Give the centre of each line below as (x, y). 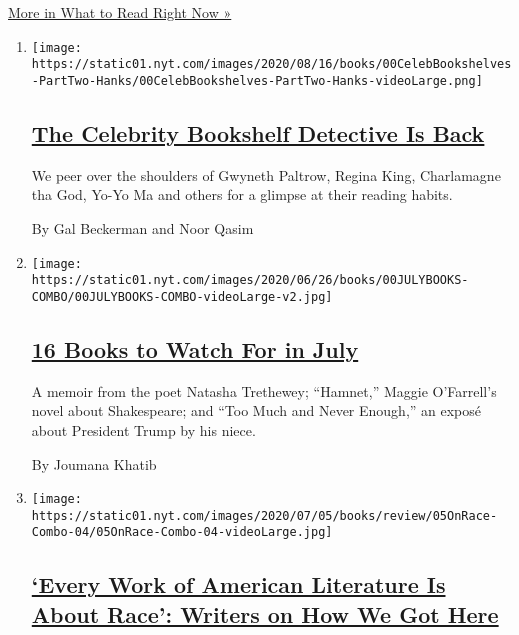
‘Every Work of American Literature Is (238, 584)
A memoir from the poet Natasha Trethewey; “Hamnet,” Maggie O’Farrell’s (264, 390)
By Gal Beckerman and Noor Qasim (142, 227)
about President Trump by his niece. (143, 429)
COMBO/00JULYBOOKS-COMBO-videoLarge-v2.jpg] (182, 296)
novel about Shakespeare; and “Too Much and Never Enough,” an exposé (256, 410)
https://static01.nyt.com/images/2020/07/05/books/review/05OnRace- (264, 515)
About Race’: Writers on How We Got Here (265, 613)
